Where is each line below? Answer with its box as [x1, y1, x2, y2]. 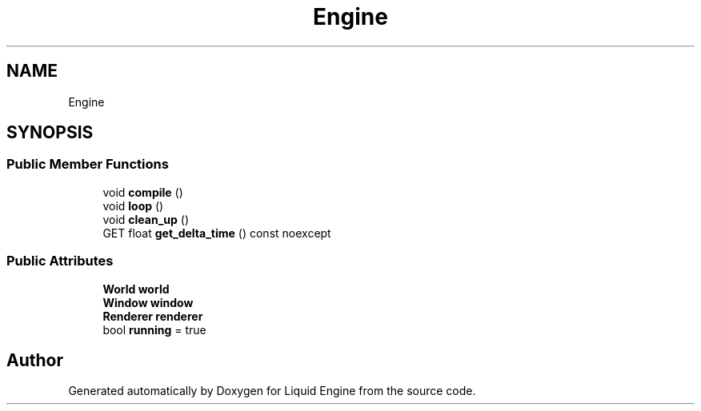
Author [6, 349, 63, 370]
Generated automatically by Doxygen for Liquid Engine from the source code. [68, 384, 476, 398]
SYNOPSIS [6, 122, 94, 143]
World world [102, 281, 170, 296]
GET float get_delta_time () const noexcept [102, 225, 331, 240]
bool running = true [102, 322, 206, 337]
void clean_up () [102, 212, 189, 226]
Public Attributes [6, 253, 114, 269]
